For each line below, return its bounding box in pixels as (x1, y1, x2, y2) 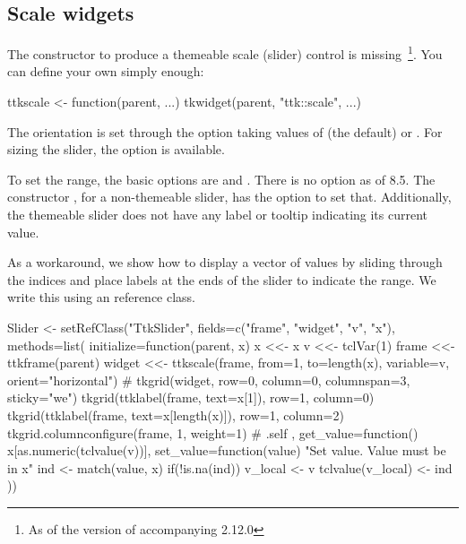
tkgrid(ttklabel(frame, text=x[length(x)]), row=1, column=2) (7, 405, 344, 424)
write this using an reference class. (7, 288, 196, 307)
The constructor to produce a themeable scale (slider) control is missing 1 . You (7, 42, 443, 63)
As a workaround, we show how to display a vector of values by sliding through (7, 253, 443, 272)
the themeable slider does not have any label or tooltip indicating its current (7, 205, 428, 224)
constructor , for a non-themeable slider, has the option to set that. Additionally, (7, 187, 452, 206)
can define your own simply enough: (7, 62, 204, 81)
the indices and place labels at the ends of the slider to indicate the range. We (7, 270, 436, 289)
